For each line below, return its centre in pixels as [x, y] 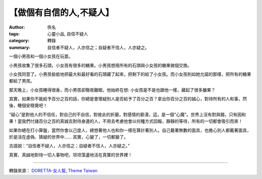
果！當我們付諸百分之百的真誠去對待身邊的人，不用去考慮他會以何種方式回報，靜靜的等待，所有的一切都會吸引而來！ [126, 121]
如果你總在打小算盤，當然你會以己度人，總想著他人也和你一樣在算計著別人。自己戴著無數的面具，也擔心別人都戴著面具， [130, 130]
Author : [17, 27]
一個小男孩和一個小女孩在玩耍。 [41, 56]
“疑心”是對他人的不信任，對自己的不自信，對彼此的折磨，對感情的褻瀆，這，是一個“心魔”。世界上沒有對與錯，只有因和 [127, 114]
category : [19, 41]
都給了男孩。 [22, 81]
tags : [14, 33]
